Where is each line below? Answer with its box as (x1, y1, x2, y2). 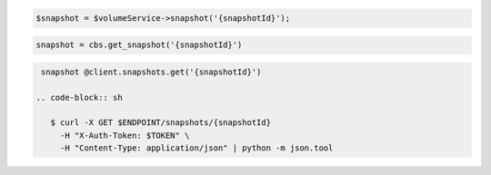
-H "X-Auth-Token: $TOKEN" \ (59, 130, 190, 141)
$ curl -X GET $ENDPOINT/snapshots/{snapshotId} (50, 118, 272, 128)
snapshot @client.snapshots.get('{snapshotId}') (41, 66, 262, 77)
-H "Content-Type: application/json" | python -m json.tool (59, 143, 334, 153)
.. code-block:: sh (35, 92, 123, 102)
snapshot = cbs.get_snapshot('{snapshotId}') (35, 40, 243, 50)
